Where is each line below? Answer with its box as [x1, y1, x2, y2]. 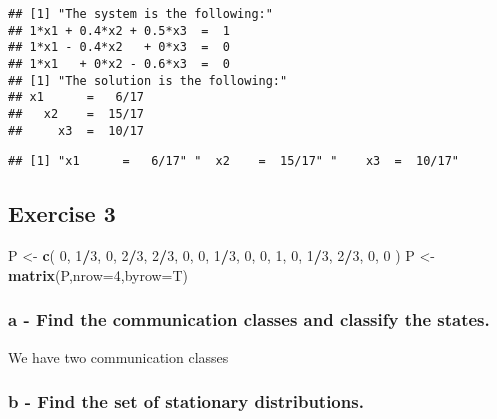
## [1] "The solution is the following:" [8, 73, 288, 88]
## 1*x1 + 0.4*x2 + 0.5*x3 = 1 [8, 23, 230, 38]
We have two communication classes [8, 346, 229, 367]
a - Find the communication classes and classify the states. [8, 307, 490, 332]
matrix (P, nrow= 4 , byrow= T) [8, 264, 189, 285]
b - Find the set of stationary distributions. [8, 389, 364, 414]
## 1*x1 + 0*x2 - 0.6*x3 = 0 [8, 56, 230, 71]
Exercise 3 [8, 198, 116, 229]
